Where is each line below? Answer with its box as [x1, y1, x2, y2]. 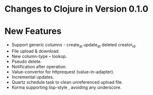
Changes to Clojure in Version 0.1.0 [4, 3, 149, 15]
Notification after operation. [11, 63, 67, 69]
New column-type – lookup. [11, 53, 67, 59]
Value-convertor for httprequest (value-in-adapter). [11, 69, 115, 75]
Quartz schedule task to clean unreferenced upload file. [11, 79, 123, 85]
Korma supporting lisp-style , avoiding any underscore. [11, 84, 122, 90]
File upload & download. [11, 48, 60, 54]
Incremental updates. [11, 74, 54, 80]
